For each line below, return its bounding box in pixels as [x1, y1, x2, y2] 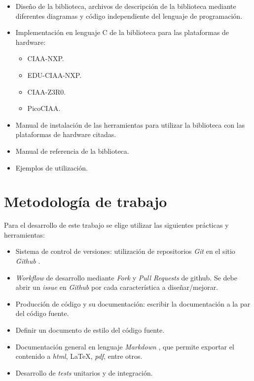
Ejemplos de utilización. [15, 162, 88, 173]
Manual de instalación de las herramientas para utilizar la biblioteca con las [15, 119, 245, 130]
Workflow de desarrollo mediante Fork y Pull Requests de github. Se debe [15, 272, 237, 282]
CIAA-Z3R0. [27, 86, 66, 97]
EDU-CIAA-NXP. [27, 69, 82, 80]
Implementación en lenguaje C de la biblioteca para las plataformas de [15, 27, 229, 37]
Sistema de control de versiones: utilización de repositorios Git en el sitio [15, 246, 235, 256]
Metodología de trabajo [4, 191, 167, 211]
